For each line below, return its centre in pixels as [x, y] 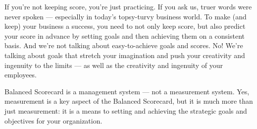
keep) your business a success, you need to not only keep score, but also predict [125, 26]
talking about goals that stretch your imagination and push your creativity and [125, 55]
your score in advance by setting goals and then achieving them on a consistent [125, 35]
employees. [21, 75]
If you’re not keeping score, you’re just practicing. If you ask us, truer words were [128, 6]
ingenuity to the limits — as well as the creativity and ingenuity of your [114, 65]
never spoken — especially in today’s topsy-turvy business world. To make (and [126, 16]
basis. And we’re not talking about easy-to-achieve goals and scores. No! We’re [124, 45]
